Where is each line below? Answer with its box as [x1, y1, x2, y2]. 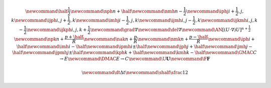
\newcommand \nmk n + [137, 36, 189, 42]
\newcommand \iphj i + [186, 8, 235, 14]
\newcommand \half [25, 8, 68, 14]
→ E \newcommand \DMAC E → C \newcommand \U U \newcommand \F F [59, 55, 210, 61]
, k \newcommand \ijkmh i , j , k [195, 17, 258, 23]
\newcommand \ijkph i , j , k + [26, 27, 87, 32]
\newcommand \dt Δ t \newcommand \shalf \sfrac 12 [81, 70, 188, 75]
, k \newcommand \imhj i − [70, 17, 125, 23]
